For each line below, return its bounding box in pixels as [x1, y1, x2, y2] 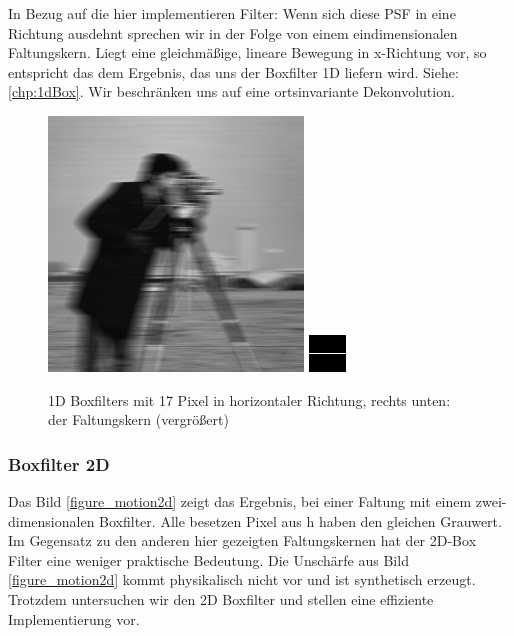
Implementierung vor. [8, 608, 140, 629]
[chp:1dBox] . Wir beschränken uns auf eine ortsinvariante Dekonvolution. [8, 81, 455, 102]
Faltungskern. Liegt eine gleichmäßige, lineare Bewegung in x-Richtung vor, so [8, 42, 487, 63]
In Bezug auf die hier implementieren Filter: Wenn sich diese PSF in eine [8, 3, 456, 23]
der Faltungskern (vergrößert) [48, 409, 229, 430]
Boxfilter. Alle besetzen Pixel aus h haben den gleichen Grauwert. [99, 510, 502, 531]
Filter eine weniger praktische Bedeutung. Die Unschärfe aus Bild [8, 549, 409, 570]
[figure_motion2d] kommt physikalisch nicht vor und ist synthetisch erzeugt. [8, 569, 476, 590]
